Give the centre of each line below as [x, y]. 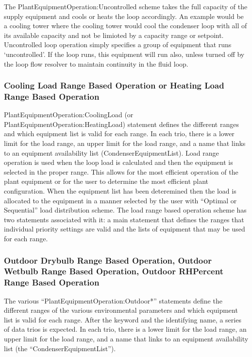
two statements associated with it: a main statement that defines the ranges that [124, 219]
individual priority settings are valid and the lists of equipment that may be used [125, 229]
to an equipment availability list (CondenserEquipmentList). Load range [111, 152]
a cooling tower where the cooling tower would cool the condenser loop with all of [126, 26]
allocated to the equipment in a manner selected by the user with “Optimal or [120, 200]
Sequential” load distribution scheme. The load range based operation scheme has [125, 210]
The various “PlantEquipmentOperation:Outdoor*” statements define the [113, 300]
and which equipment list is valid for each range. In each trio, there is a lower [119, 134]
